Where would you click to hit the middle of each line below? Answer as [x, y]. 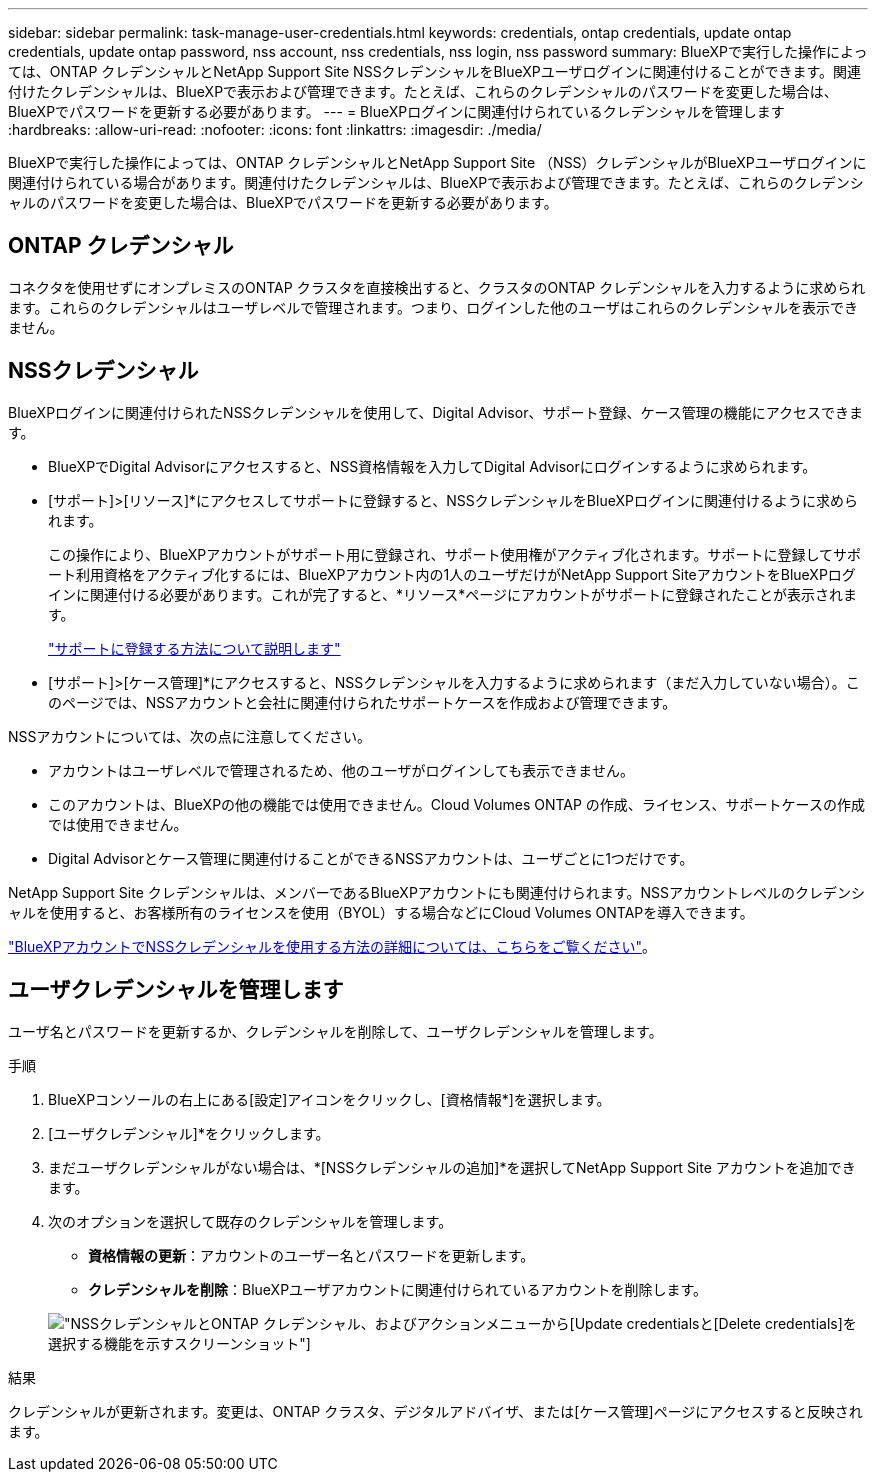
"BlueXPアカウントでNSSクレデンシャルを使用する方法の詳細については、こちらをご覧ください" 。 [332, 946]
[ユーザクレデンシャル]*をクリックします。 [189, 1133]
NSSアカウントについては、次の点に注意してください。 [189, 736]
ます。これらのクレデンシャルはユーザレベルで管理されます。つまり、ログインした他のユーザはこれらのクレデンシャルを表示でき [433, 307]
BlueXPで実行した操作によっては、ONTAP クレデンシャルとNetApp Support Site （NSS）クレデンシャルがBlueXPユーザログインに [437, 162]
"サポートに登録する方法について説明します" [194, 648]
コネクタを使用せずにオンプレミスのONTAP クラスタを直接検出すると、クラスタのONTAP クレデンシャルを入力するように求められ [437, 287]
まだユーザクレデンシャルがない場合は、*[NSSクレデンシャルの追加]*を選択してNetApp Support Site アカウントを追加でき [452, 1167]
